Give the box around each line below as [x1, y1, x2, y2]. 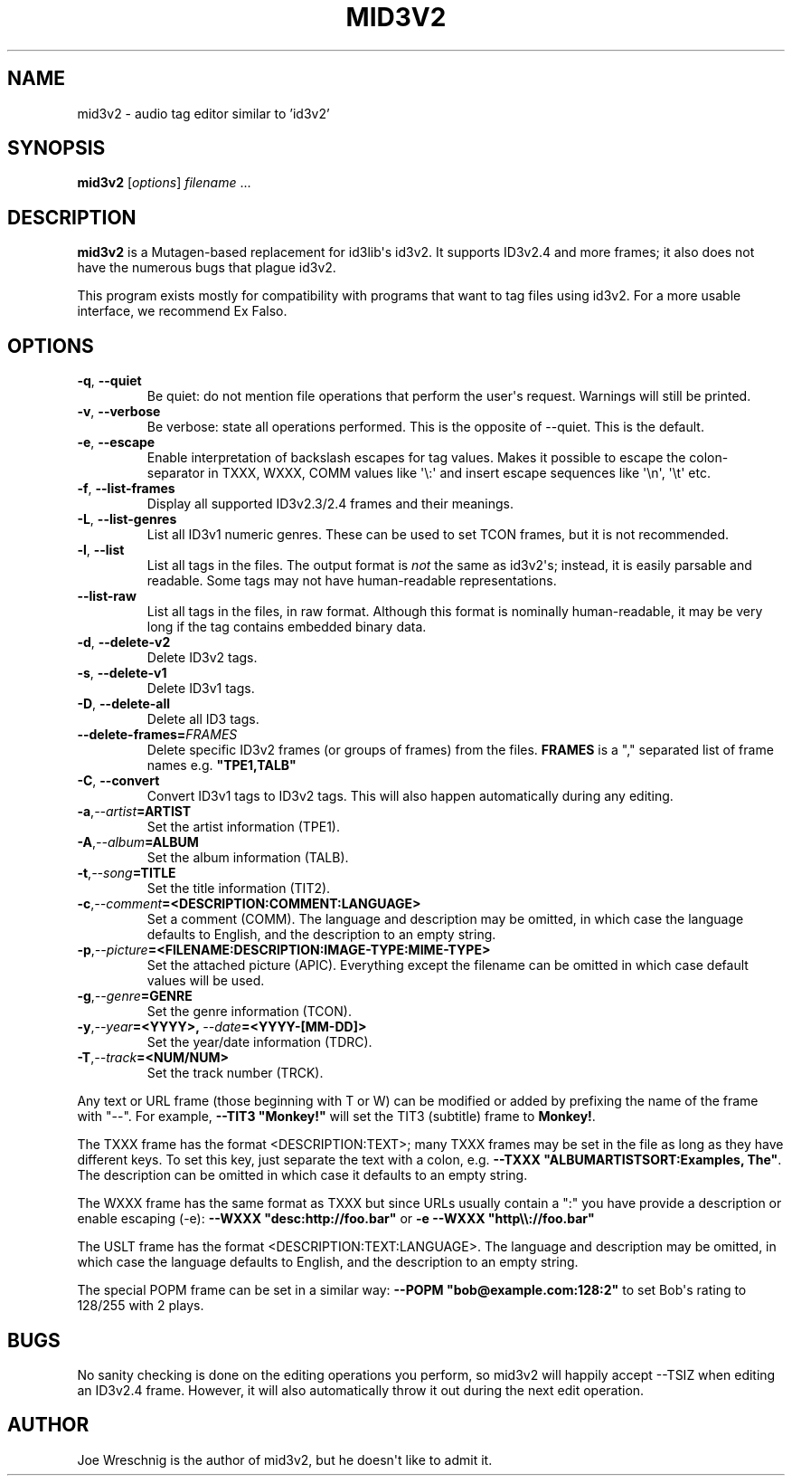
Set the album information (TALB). [146, 850, 349, 866]
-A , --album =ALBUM [77, 834, 199, 851]
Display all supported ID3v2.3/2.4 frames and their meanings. [146, 496, 514, 512]
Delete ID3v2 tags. [146, 650, 258, 666]
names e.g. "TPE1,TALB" [146, 757, 297, 774]
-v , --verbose [77, 404, 161, 420]
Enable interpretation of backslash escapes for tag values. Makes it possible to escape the [146, 450, 686, 466]
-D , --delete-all [77, 696, 171, 712]
